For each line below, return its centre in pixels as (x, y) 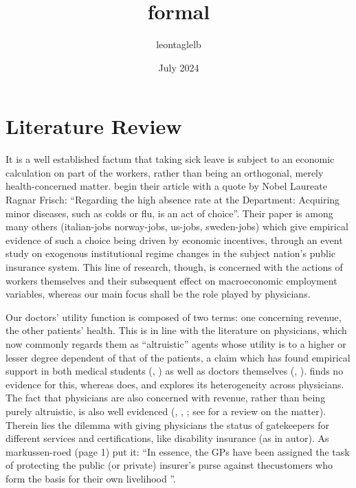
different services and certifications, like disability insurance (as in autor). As (167, 438)
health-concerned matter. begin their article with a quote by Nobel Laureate (166, 186)
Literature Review (94, 126)
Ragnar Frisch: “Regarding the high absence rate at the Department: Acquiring (173, 200)
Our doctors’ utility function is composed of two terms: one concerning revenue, (174, 317)
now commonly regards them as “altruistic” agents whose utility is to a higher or (176, 343)
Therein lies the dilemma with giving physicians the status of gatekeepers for (168, 424)
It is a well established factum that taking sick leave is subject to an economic (170, 159)
